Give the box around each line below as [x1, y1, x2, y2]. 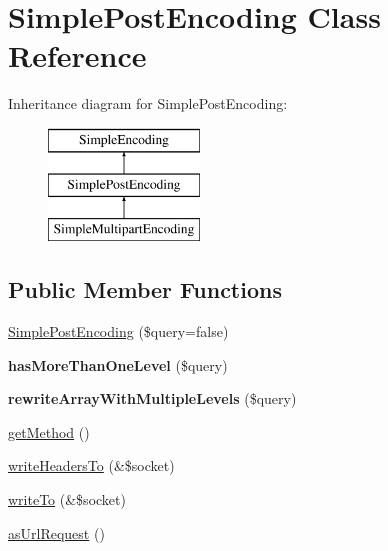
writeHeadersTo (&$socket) [8, 455, 175, 476]
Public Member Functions [8, 274, 282, 305]
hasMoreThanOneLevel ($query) [8, 354, 228, 375]
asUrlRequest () [8, 522, 105, 543]
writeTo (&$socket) [8, 489, 126, 510]
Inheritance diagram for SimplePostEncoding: [8, 93, 288, 114]
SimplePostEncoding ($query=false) [8, 321, 229, 342]
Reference [8, 35, 147, 76]
